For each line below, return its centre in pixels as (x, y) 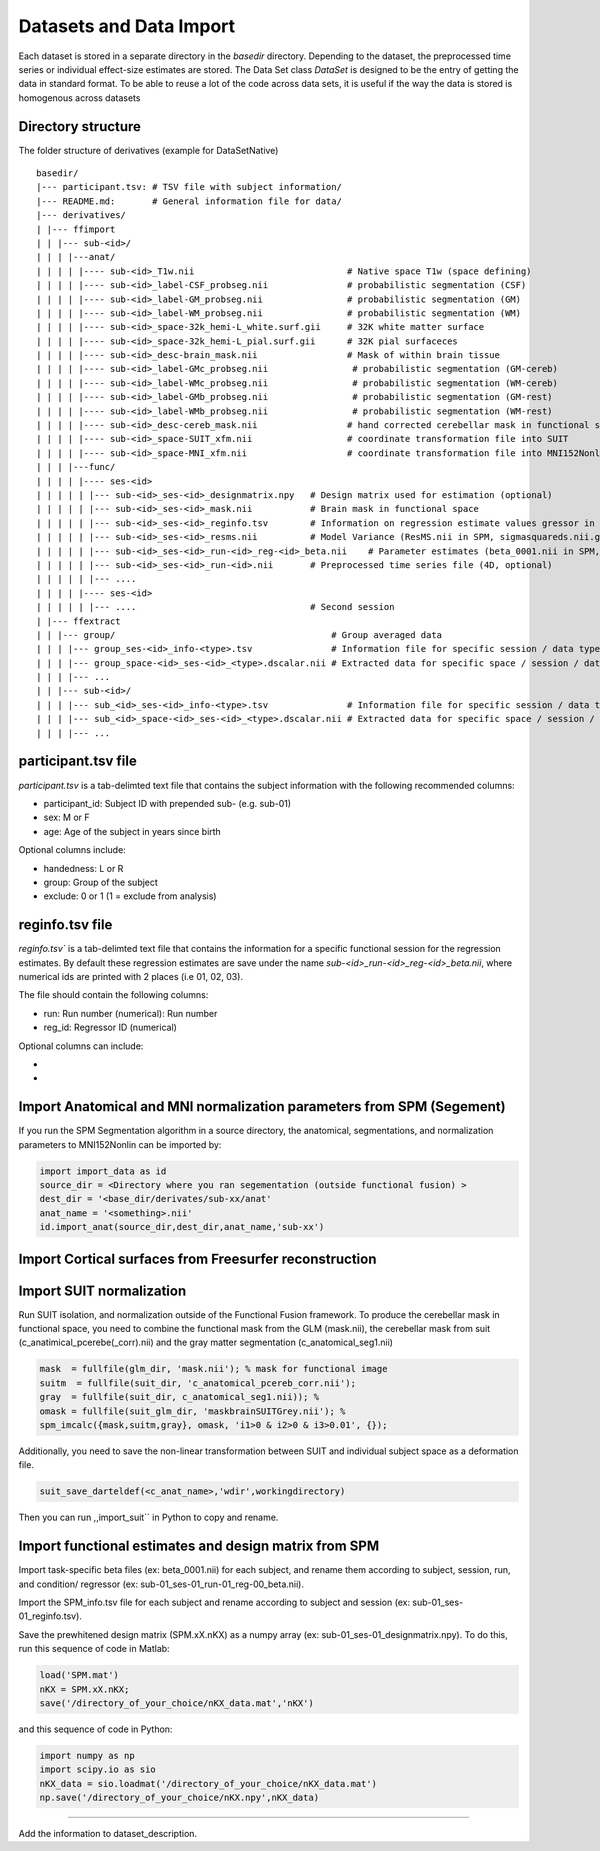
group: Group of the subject (101, 882)
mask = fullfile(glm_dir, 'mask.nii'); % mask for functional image (213, 1369)
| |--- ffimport (76, 229)
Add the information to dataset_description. (108, 1834)
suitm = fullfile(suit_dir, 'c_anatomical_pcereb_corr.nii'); (198, 1383)
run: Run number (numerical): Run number (130, 1013)
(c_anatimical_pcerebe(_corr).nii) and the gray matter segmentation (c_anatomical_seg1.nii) (206, 1342)
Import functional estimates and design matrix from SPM (199, 1546)
